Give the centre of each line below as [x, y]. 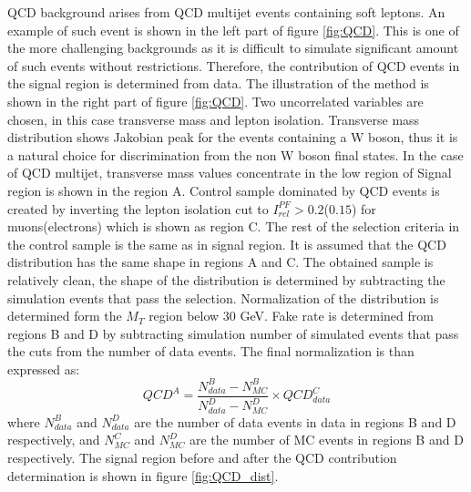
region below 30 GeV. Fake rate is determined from [291, 316]
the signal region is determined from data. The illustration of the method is [218, 83]
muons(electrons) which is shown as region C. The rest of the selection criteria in [234, 226]
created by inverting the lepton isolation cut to [138, 208]
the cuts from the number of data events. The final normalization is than [211, 351]
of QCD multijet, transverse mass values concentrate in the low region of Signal [230, 173]
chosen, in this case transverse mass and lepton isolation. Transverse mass [214, 119]
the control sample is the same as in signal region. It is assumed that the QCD [227, 244]
